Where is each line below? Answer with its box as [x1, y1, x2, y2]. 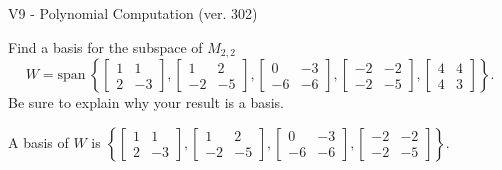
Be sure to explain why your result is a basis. [8, 92, 285, 113]
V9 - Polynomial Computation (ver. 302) [8, 3, 258, 23]
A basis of [8, 131, 69, 152]
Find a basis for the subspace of [8, 36, 203, 57]
